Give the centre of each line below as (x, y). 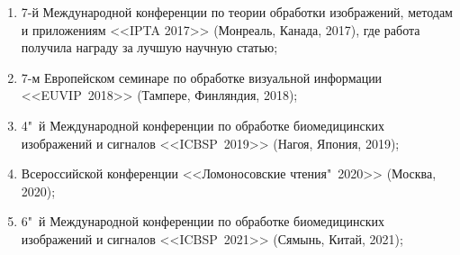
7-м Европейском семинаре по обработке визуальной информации (202, 77)
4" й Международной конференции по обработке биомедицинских (203, 125)
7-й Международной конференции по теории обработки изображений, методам (237, 12)
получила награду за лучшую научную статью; (149, 47)
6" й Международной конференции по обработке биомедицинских (203, 221)
